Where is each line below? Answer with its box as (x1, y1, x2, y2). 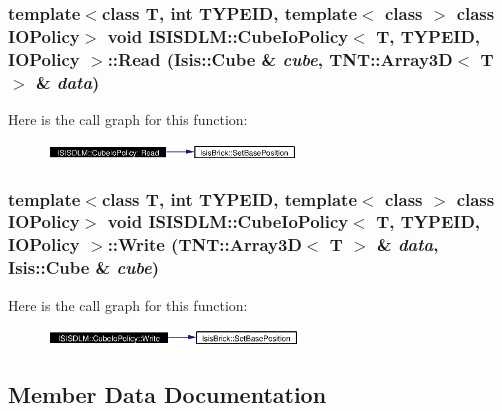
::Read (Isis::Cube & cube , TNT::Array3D (107, 46, 453, 71)
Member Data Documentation (8, 378, 327, 409)
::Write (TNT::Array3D (107, 232, 302, 257)
